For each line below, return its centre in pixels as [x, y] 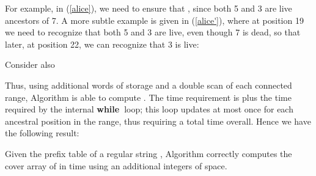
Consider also [30, 64]
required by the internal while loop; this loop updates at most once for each [149, 109]
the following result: [42, 133]
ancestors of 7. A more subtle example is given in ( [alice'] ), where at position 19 [154, 20]
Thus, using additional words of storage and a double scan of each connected [149, 85]
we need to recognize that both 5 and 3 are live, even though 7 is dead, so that [153, 32]
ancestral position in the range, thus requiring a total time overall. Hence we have [158, 121]
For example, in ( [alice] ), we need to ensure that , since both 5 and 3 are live [149, 8]
